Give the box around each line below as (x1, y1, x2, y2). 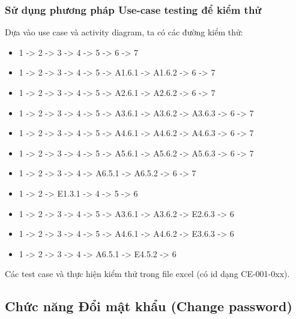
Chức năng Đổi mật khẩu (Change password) (5, 297, 292, 315)
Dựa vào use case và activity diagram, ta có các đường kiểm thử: (5, 26, 243, 38)
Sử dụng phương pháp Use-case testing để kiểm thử (5, 2, 262, 17)
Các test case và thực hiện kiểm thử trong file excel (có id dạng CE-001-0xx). (5, 267, 290, 280)
